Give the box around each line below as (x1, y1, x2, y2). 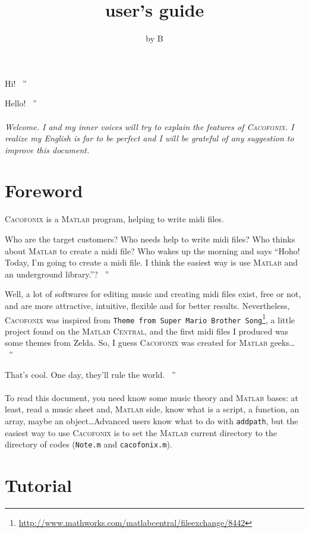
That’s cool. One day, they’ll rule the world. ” (5, 368, 176, 380)
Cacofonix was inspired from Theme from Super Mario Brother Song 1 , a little (5, 311, 295, 326)
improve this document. (5, 143, 90, 156)
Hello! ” (5, 97, 37, 109)
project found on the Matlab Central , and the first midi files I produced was (5, 324, 289, 337)
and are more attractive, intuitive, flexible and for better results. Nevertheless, (5, 299, 290, 311)
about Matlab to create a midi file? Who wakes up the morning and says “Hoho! (5, 244, 300, 257)
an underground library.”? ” (5, 267, 109, 280)
